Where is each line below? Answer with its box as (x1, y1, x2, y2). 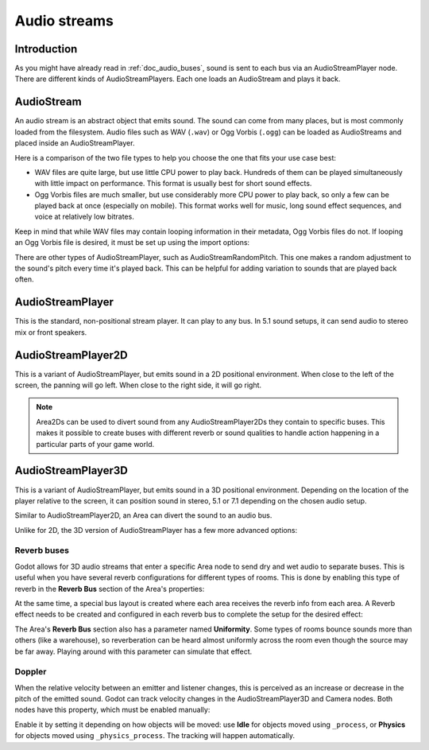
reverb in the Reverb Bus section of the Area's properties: (14, 584, 205, 593)
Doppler (14, 666, 47, 678)
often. (14, 274, 35, 284)
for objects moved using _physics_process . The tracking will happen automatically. (14, 731, 296, 740)
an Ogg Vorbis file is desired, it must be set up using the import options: (14, 238, 250, 247)
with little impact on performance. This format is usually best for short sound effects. (34, 179, 312, 188)
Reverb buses (14, 545, 69, 556)
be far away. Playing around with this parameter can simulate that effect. (14, 647, 253, 656)
